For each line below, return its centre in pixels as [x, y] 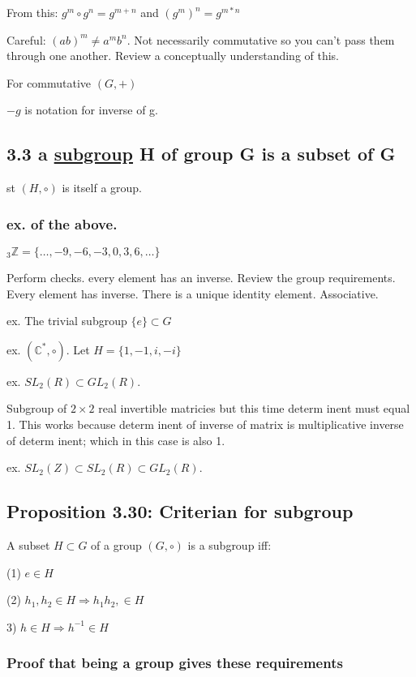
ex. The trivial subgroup [67, 321]
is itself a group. [102, 188]
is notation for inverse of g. [91, 110]
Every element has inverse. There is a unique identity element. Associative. [193, 293]
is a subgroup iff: [229, 544]
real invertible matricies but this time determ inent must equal [254, 408]
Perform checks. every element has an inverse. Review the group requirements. [201, 277]
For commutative [49, 82]
